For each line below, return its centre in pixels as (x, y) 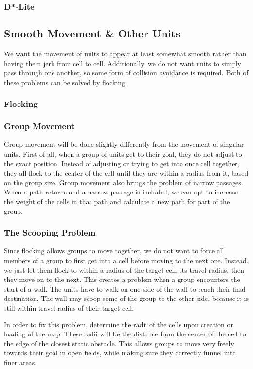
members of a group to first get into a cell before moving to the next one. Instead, (126, 260)
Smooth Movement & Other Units (92, 33)
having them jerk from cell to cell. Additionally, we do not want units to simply (123, 63)
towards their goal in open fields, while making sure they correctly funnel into (120, 353)
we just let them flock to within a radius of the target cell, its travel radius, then (124, 270)
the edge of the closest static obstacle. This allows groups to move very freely (119, 343)
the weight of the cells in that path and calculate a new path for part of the (117, 202)
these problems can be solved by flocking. (66, 82)
